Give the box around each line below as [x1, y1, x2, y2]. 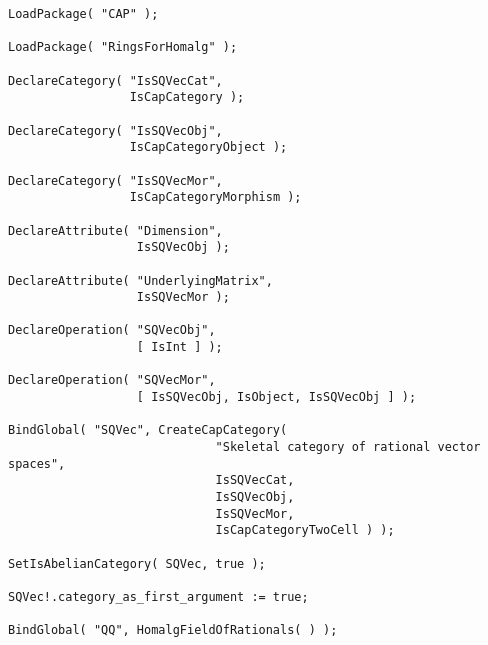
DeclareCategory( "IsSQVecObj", [8, 123, 223, 138]
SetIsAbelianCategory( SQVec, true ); [8, 556, 266, 571]
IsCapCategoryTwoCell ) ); [215, 523, 395, 538]
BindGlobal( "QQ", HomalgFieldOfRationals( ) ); [8, 623, 338, 638]
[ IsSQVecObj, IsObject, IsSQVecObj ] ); [136, 390, 417, 405]
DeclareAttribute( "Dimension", [8, 223, 223, 238]
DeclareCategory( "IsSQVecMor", [8, 173, 223, 188]
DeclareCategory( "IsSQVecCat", [8, 73, 223, 88]
